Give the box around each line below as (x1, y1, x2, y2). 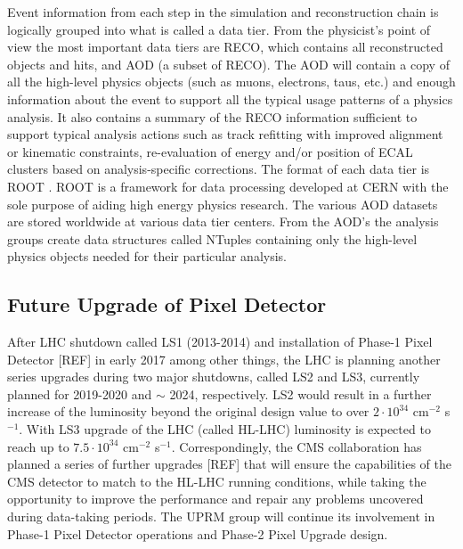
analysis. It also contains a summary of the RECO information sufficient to (7, 107, 418, 126)
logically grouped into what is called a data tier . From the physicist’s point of (7, 20, 431, 38)
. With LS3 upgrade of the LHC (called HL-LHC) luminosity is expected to (19, 420, 431, 438)
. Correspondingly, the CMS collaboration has (171, 437, 422, 455)
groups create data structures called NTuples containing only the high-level (7, 229, 418, 248)
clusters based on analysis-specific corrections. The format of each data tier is (7, 160, 430, 178)
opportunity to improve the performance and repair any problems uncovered (7, 489, 424, 508)
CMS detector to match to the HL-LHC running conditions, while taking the (7, 471, 426, 490)
